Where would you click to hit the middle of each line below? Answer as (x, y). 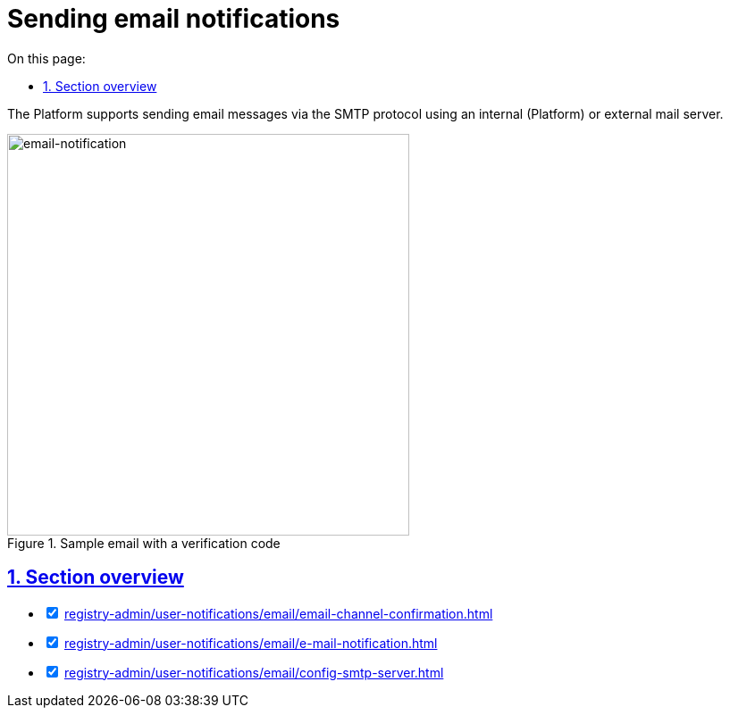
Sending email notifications (174, 19)
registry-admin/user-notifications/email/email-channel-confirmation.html (278, 613)
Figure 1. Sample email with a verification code (144, 543)
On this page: (46, 58)
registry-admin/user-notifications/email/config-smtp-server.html (254, 672)
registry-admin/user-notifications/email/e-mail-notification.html (251, 643)
